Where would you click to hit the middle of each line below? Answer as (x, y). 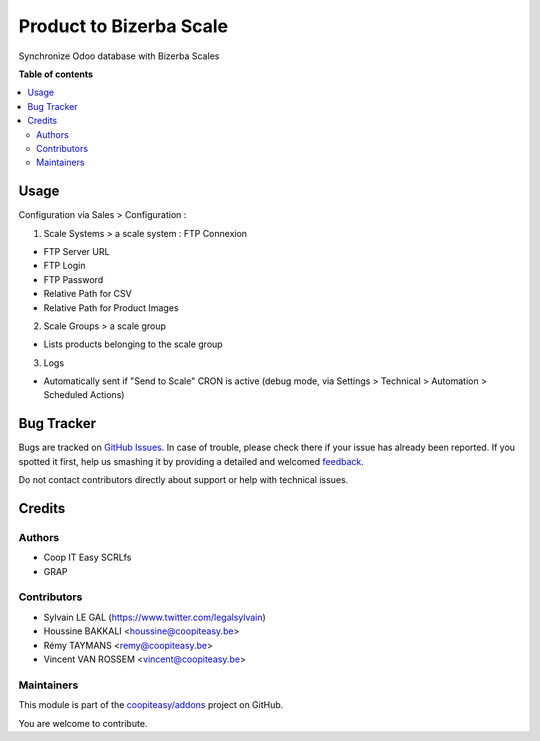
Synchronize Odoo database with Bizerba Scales (119, 56)
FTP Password (73, 279)
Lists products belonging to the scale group (133, 344)
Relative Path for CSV (87, 294)
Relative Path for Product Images (111, 307)
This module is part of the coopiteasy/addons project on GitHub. (151, 705)
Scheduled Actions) (84, 395)
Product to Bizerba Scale (123, 26)
